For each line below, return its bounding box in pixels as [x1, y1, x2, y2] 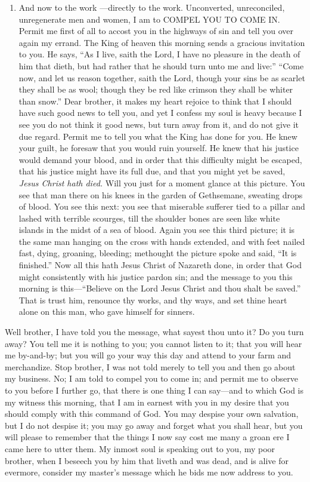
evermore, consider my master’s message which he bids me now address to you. [5, 466, 293, 478]
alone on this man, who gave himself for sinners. [18, 305, 195, 318]
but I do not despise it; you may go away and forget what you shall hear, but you [5, 419, 303, 431]
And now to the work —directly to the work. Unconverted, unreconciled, [18, 1, 285, 13]
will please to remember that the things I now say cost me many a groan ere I [5, 431, 290, 443]
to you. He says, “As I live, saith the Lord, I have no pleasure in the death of [18, 48, 300, 60]
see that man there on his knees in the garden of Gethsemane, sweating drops [18, 188, 303, 201]
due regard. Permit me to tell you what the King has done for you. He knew [18, 130, 297, 142]
